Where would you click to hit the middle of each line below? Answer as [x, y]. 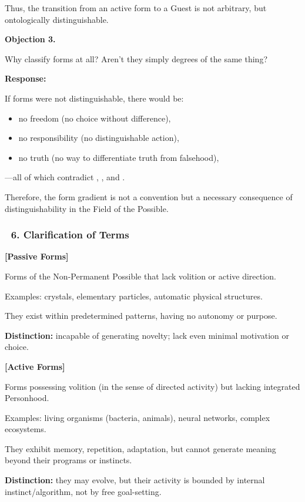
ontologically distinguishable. [57, 19]
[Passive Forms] [37, 256]
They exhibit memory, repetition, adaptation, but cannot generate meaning [140, 448]
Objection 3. [30, 39]
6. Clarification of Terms [70, 235]
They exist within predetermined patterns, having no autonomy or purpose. [141, 316]
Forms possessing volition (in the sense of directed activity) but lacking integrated [152, 386]
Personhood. [27, 398]
